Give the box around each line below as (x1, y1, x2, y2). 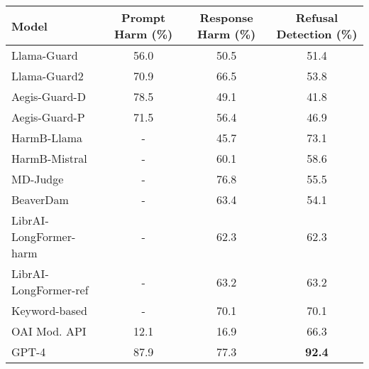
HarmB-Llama (11, 129, 83, 146)
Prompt (121, 9, 166, 26)
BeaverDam (11, 191, 69, 208)
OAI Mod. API (11, 323, 87, 339)
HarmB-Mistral (11, 150, 87, 166)
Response (199, 9, 253, 26)
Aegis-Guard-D (11, 88, 86, 105)
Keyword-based (11, 302, 87, 319)
